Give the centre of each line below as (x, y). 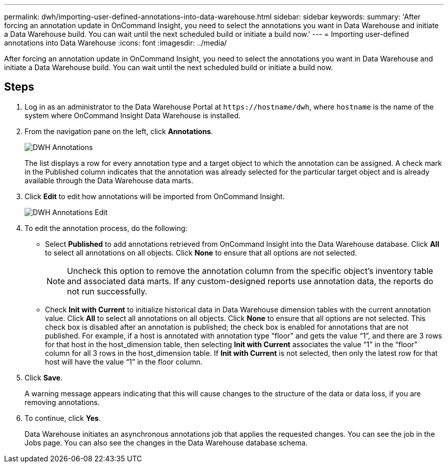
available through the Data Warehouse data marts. (109, 180)
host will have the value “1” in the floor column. (124, 362)
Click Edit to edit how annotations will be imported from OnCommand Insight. (155, 196)
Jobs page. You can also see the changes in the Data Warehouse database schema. (166, 442)
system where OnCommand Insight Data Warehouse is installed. (133, 115)
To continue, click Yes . (63, 418)
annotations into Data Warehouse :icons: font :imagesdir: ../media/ (116, 43)
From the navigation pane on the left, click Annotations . (119, 131)
